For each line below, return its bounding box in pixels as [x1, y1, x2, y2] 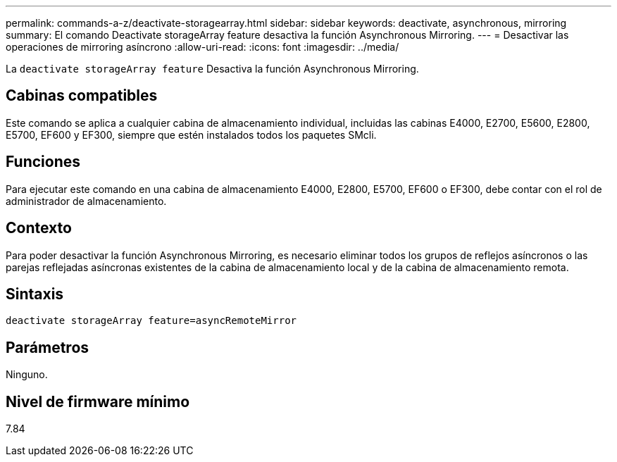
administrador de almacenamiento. [6, 194, 167, 207]
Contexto [6, 219, 72, 237]
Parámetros [6, 338, 89, 356]
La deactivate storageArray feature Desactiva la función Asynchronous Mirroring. [6, 63, 419, 75]
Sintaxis [6, 285, 64, 303]
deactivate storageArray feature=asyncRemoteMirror [6, 315, 297, 327]
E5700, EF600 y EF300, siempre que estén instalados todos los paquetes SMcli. [6, 128, 377, 141]
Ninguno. [6, 368, 48, 381]
